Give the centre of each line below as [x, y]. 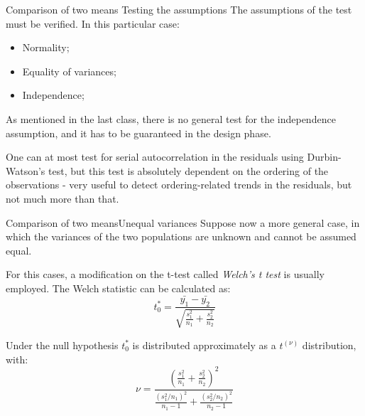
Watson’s [26, 170]
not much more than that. [62, 198]
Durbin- [324, 157]
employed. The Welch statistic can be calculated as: [118, 288]
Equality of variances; [69, 71]
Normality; [46, 47]
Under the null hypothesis [62, 345]
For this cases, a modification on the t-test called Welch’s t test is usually [165, 274]
